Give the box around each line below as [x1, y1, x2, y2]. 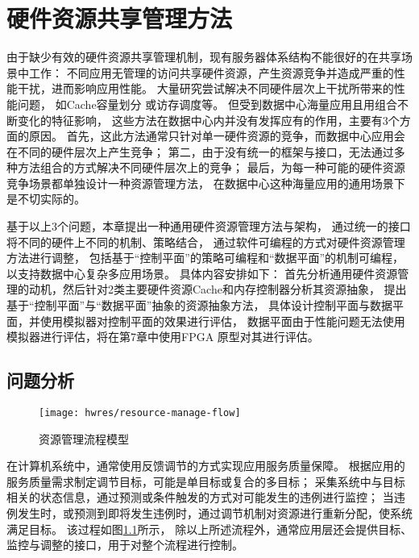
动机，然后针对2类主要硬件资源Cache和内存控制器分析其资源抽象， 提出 [28, 281, 407, 298]
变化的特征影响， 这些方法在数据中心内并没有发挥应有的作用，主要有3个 [17, 111, 400, 128]
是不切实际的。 [6, 190, 85, 207]
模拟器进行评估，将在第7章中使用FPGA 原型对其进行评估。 [6, 328, 319, 345]
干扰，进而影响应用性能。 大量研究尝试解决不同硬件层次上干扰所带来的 [17, 80, 394, 97]
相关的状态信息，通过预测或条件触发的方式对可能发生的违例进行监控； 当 [6, 489, 394, 506]
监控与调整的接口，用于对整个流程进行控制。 [6, 536, 243, 553]
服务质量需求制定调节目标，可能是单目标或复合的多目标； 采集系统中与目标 [6, 473, 405, 489]
